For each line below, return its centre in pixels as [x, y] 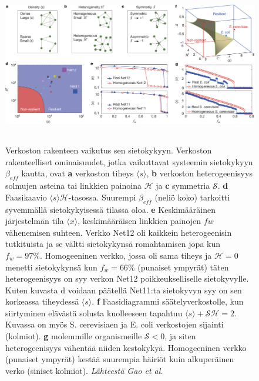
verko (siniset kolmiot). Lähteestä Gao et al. [84, 370]
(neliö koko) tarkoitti [192, 197]
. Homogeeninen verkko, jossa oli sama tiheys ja [126, 255]
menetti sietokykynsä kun [51, 267]
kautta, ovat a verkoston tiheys [78, 173]
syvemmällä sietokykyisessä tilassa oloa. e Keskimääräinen [111, 209]
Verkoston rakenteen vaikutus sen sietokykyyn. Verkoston [109, 150]
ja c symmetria [183, 186]
